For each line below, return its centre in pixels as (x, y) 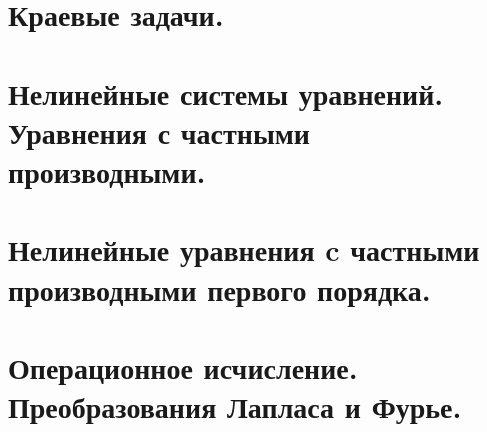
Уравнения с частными (159, 131)
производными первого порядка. (219, 288)
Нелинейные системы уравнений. (226, 92)
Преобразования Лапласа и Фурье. (235, 406)
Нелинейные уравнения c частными (244, 249)
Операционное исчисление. (183, 366)
